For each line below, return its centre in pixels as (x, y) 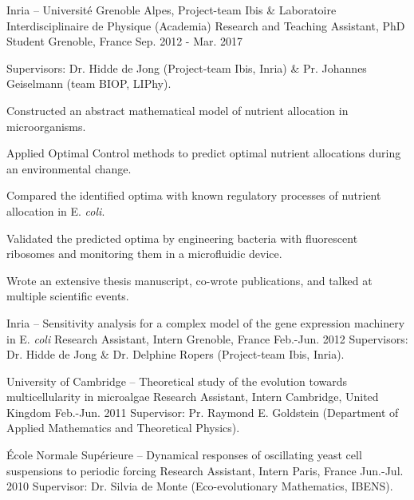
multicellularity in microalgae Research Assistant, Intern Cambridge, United (193, 397)
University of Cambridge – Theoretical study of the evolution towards (177, 381)
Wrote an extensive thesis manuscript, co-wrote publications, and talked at (189, 280)
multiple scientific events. (68, 296)
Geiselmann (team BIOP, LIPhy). (89, 83)
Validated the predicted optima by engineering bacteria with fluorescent (182, 238)
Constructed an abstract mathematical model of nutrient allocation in (177, 110)
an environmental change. (69, 168)
